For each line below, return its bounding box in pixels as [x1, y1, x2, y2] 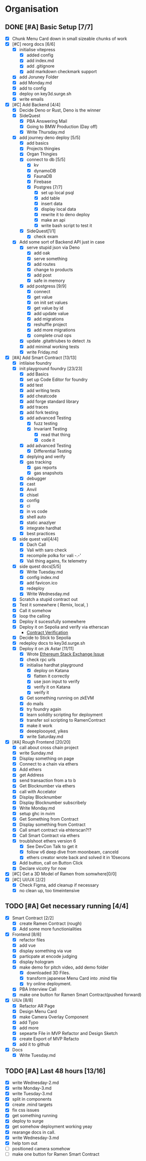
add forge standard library [26, 398, 79, 405]
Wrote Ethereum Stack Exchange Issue [26, 651, 104, 657]
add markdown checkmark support [26, 69, 97, 75]
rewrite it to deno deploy [41, 212, 90, 217]
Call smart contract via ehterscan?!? [19, 827, 92, 833]
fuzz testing [33, 420, 58, 427]
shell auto [26, 514, 46, 520]
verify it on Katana [33, 684, 71, 690]
